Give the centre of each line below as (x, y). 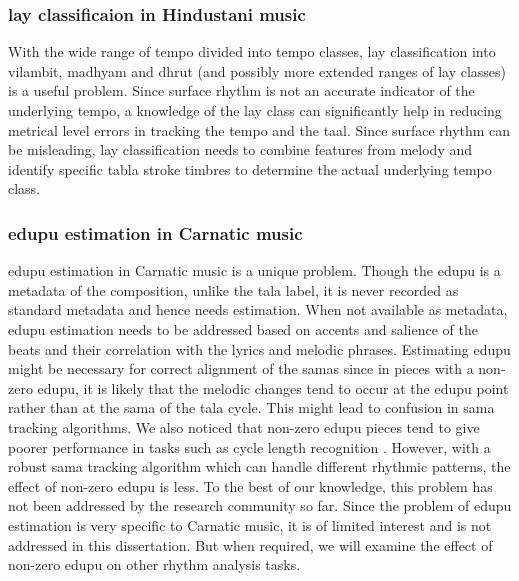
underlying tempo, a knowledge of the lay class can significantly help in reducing (255, 110)
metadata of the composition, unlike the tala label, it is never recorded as (233, 289)
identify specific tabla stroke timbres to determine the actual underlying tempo (250, 168)
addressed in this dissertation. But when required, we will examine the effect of (250, 544)
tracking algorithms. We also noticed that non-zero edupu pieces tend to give (244, 426)
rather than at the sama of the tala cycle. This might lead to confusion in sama (251, 407)
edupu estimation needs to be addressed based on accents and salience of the (243, 328)
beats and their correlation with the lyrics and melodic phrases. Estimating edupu (259, 348)
